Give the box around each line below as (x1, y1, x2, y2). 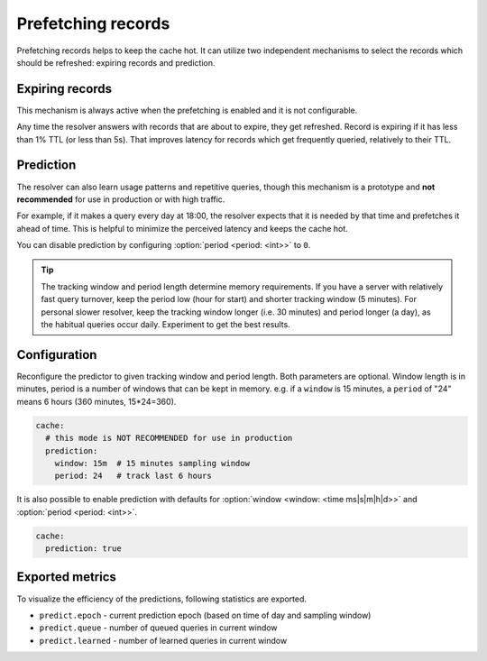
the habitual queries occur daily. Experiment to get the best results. (41, 319, 290, 330)
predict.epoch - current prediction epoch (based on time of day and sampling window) (39, 610, 372, 620)
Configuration (16, 347, 97, 363)
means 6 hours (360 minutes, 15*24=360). (16, 396, 177, 407)
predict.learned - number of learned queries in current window (39, 635, 288, 646)
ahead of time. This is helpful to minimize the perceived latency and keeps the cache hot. (16, 223, 349, 234)
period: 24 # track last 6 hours (54, 471, 212, 482)
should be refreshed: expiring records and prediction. (16, 57, 216, 68)
